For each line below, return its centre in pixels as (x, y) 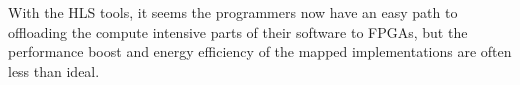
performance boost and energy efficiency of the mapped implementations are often (260, 51)
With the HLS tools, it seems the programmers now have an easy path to (233, 12)
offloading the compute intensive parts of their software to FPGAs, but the (238, 31)
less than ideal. (54, 70)
